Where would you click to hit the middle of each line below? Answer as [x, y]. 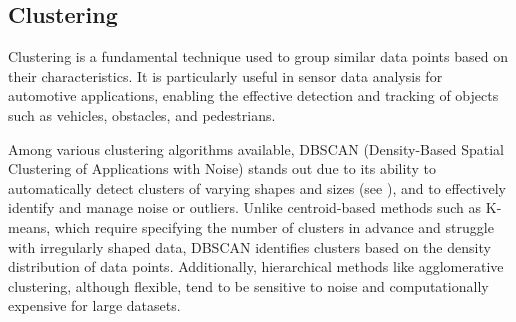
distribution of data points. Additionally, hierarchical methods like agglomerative [256, 266]
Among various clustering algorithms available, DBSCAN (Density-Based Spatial [256, 148]
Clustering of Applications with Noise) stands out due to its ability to [222, 168]
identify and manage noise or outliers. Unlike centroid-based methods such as [245, 207]
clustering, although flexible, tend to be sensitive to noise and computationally [248, 285]
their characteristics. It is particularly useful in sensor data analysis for [225, 75]
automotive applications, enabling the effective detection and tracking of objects [253, 95]
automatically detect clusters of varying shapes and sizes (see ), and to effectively [257, 187]
